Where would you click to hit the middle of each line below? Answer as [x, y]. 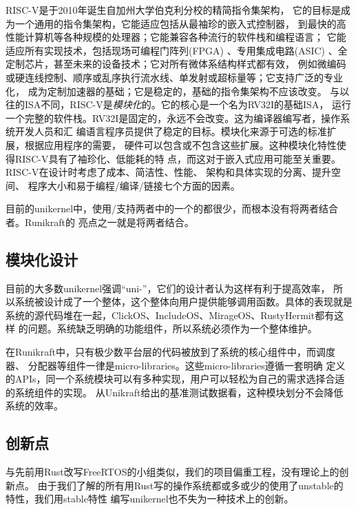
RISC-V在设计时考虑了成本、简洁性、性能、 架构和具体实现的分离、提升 [169, 172]
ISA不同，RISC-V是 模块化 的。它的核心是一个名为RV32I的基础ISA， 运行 [188, 104]
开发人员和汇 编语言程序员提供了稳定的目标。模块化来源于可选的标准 [171, 131]
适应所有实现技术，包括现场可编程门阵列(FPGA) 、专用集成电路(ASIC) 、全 [177, 50]
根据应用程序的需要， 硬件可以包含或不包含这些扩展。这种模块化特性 [180, 144]
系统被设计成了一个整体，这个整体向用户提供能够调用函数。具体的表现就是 [183, 302]
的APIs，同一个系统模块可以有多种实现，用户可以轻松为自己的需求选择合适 [175, 379]
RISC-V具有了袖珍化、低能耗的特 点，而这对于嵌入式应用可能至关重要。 [178, 158]
